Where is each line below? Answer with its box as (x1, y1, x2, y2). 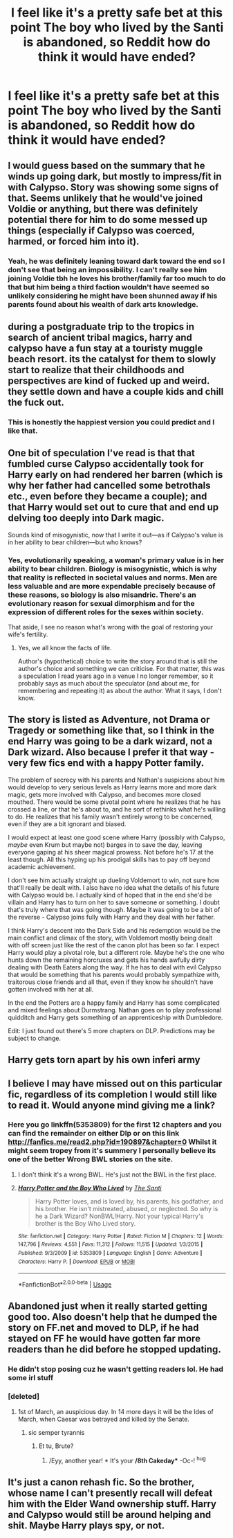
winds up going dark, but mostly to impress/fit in (8, 170, 222, 182)
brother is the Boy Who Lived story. (35, 1219, 136, 1227)
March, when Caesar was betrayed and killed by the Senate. (17, 1415, 189, 1423)
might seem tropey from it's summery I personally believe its (8, 1146, 216, 1156)
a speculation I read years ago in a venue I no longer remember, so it (17, 672, 214, 680)
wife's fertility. (8, 630, 48, 638)
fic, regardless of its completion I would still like (8, 1089, 217, 1100)
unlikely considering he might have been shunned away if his (8, 291, 218, 301)
